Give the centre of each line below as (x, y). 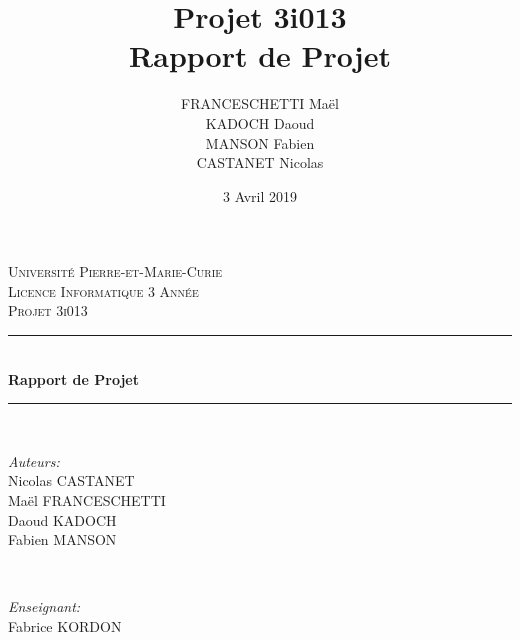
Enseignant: (44, 606)
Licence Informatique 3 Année (103, 290)
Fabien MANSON (62, 539)
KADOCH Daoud (260, 122)
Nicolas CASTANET (71, 480)
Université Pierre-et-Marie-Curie (115, 271)
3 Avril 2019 (260, 195)
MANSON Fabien (260, 142)
